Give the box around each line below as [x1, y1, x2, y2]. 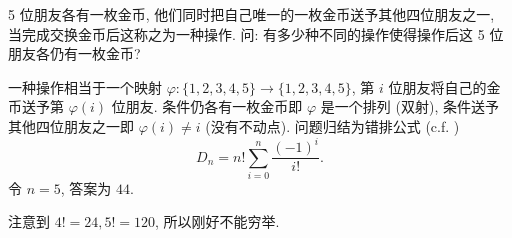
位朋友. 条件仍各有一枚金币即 [111, 96, 303, 117]
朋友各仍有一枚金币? [8, 43, 141, 64]
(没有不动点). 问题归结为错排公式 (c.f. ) [205, 115, 460, 136]
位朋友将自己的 [388, 76, 487, 97]
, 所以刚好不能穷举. [155, 211, 280, 232]
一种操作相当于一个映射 [8, 76, 162, 97]
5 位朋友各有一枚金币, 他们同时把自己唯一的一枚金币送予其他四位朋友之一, [8, 4, 495, 24]
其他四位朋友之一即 [8, 115, 134, 136]
